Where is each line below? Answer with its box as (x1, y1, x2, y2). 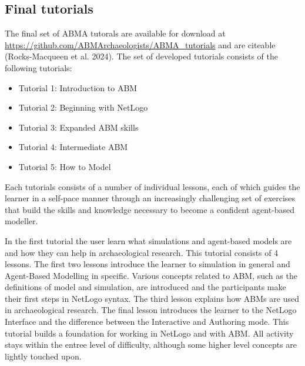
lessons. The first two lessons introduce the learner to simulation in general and (5, 258, 290, 270)
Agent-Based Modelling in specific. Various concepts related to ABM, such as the (5, 269, 297, 281)
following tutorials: (5, 61, 72, 74)
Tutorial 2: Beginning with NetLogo (18, 101, 148, 114)
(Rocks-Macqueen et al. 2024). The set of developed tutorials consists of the (5, 50, 278, 62)
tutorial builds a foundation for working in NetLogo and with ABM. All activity (5, 327, 294, 339)
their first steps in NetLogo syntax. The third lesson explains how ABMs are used (5, 292, 299, 304)
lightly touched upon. (5, 350, 82, 362)
